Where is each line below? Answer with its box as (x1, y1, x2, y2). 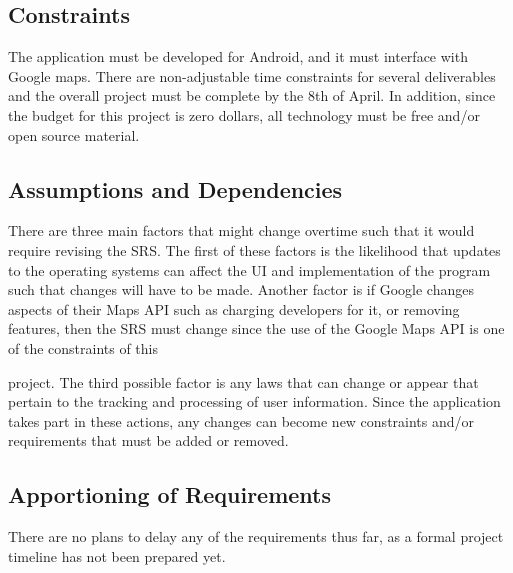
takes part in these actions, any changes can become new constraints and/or (8, 410, 475, 431)
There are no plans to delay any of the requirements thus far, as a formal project (8, 526, 504, 547)
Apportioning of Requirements (8, 479, 332, 510)
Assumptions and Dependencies (8, 173, 343, 204)
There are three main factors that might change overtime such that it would (8, 220, 475, 241)
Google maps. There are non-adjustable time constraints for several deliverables (8, 65, 496, 86)
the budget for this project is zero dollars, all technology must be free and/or (8, 104, 480, 125)
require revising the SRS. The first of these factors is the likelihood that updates (8, 239, 501, 260)
